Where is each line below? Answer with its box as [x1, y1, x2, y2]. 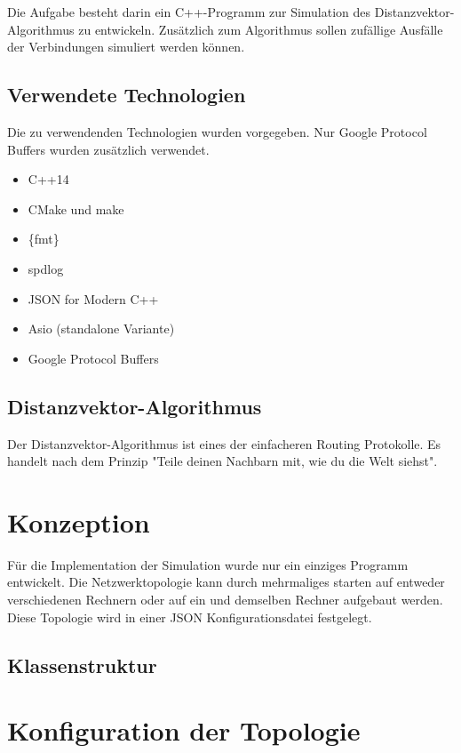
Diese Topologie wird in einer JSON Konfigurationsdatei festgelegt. [7, 607, 372, 626]
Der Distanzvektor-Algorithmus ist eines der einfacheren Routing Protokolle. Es [7, 434, 441, 453]
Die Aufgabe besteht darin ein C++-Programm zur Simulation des [7, 3, 371, 20]
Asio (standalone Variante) [28, 319, 175, 338]
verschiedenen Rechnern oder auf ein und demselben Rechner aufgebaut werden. [7, 590, 443, 609]
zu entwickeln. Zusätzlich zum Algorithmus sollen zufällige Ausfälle [78, 20, 443, 38]
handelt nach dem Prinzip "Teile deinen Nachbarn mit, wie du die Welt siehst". [7, 452, 438, 470]
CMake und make [28, 199, 124, 218]
